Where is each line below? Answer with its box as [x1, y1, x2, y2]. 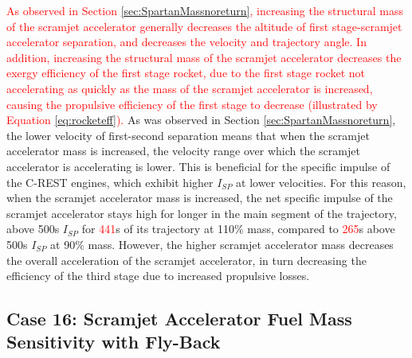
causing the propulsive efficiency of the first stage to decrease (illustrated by [6, 95, 378, 112]
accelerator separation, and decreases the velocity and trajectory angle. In [6, 33, 367, 50]
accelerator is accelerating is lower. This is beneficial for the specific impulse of [6, 158, 390, 174]
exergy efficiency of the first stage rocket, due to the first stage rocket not [6, 64, 365, 81]
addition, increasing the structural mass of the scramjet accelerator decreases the [6, 49, 402, 65]
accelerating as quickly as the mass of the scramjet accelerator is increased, [6, 80, 373, 96]
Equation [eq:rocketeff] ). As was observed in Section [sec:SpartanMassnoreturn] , [6, 111, 396, 128]
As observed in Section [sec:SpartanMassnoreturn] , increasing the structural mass [6, 2, 403, 18]
